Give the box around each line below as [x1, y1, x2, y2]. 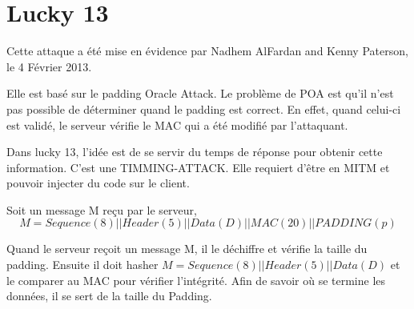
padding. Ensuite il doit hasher [6, 256, 159, 273]
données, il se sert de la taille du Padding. [6, 287, 212, 304]
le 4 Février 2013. [6, 58, 92, 74]
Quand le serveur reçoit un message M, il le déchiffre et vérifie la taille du [6, 240, 368, 257]
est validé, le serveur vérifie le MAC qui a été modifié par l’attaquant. [6, 116, 348, 133]
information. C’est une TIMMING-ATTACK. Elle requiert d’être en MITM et [6, 159, 390, 175]
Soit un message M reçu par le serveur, [6, 201, 197, 218]
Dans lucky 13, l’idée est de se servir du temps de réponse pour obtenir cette [6, 143, 383, 160]
